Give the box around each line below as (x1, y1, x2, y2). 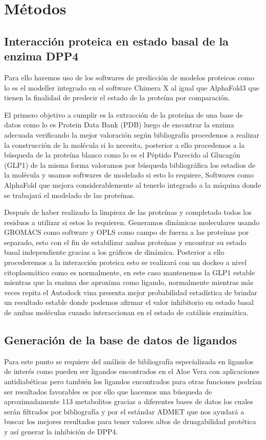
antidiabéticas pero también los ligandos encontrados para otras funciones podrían (4, 376, 262, 387)
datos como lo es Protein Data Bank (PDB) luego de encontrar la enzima (4, 119, 234, 130)
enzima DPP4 (4, 48, 79, 64)
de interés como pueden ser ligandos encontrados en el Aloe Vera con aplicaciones (4, 366, 260, 377)
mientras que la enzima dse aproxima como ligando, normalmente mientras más (4, 277, 254, 288)
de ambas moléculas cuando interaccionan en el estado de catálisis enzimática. (4, 307, 249, 318)
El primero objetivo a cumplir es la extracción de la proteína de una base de (4, 109, 243, 120)
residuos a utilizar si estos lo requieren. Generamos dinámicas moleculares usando (4, 216, 260, 227)
